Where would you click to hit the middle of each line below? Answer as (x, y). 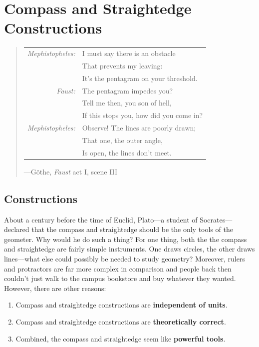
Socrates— (216, 219)
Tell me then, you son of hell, (127, 103)
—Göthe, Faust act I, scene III (71, 171)
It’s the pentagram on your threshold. (140, 78)
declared (17, 229)
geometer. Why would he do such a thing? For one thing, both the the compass (126, 239)
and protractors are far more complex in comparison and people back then (118, 268)
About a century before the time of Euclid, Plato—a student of (101, 219)
